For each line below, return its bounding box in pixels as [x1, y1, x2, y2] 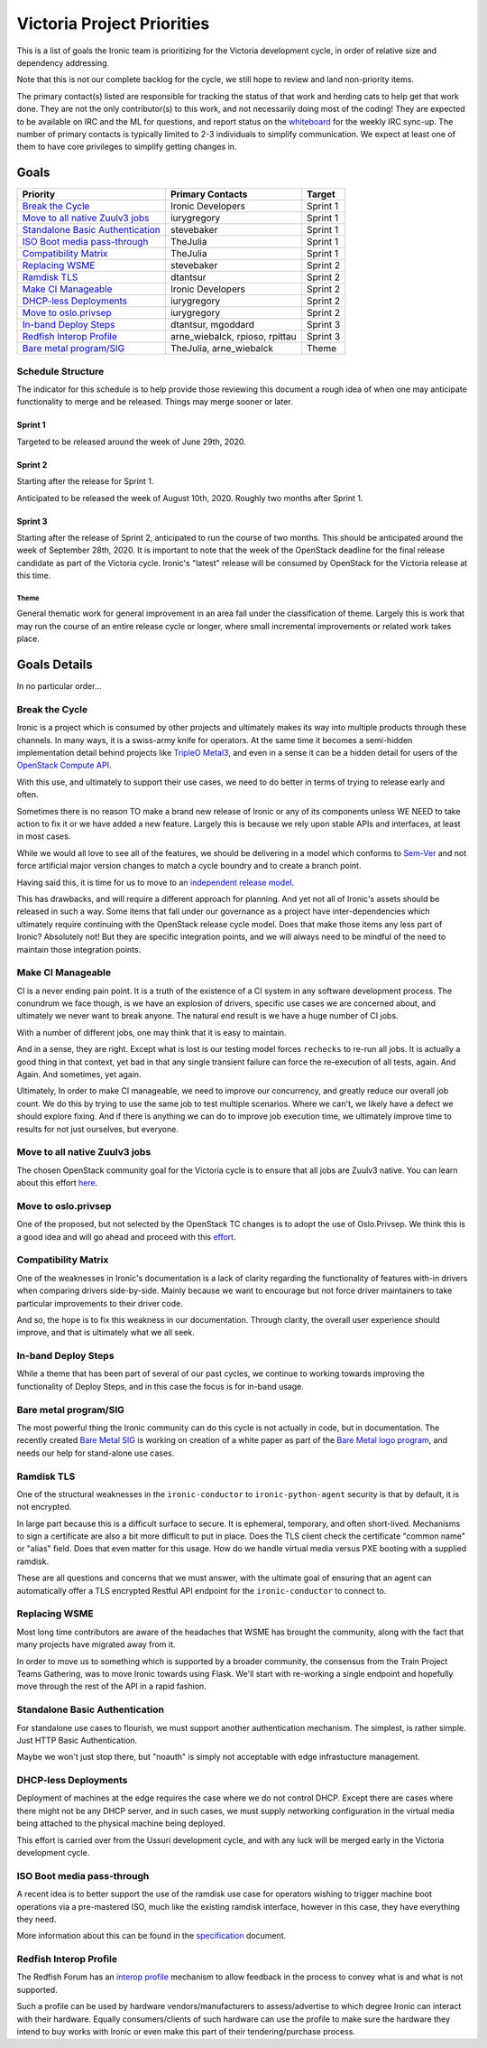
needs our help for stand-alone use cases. [16, 1448, 175, 1458]
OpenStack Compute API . [16, 759, 112, 771]
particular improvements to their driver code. [16, 1298, 184, 1308]
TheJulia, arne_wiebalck [170, 342, 274, 355]
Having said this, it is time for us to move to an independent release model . [16, 877, 295, 888]
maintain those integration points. [16, 944, 142, 954]
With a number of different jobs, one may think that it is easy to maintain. [16, 1027, 287, 1038]
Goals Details [16, 657, 94, 673]
